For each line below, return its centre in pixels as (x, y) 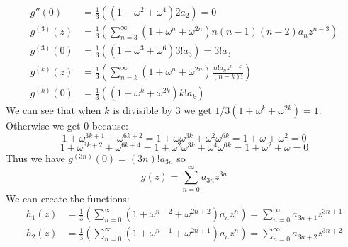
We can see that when (54, 110)
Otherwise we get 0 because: (67, 126)
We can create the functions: (68, 198)
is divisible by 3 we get (162, 110)
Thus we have (35, 157)
